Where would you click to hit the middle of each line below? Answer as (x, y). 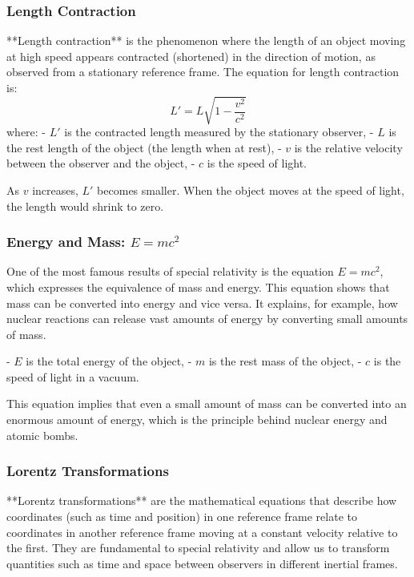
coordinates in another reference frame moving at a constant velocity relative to (202, 532)
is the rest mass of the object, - (285, 361)
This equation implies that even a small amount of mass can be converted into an (207, 403)
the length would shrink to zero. (85, 206)
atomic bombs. (42, 435)
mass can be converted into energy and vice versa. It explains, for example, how (202, 303)
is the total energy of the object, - (109, 361)
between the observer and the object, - (101, 163)
